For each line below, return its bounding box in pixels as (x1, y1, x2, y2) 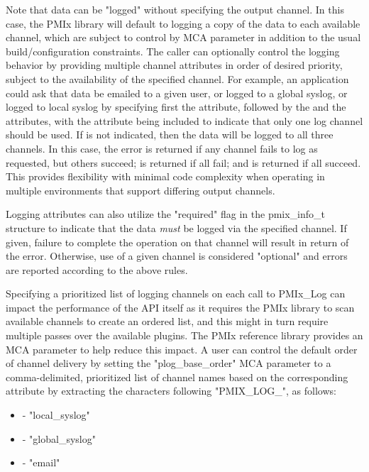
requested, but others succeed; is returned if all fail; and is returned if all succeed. (6, 155, 361, 170)
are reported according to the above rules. (6, 262, 188, 277)
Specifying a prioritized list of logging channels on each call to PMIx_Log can (6, 286, 346, 301)
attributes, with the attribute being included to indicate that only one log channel (6, 113, 363, 128)
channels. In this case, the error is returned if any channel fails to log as (6, 141, 318, 155)
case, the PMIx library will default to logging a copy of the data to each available (6, 16, 360, 31)
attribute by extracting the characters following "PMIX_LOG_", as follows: (6, 383, 336, 398)
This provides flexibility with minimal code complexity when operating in (6, 169, 325, 184)
